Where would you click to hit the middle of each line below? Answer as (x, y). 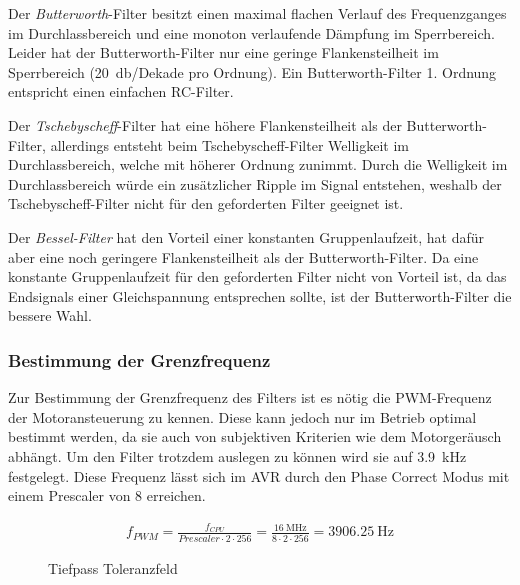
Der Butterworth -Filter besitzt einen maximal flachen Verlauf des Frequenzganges (257, 13)
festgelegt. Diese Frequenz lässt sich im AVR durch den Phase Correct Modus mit (259, 475)
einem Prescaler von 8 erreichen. (107, 495)
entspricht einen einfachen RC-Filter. (121, 91)
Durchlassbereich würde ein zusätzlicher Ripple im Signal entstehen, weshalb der (255, 183)
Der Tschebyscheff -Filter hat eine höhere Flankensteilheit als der (205, 124)
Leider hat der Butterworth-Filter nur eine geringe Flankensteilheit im (223, 52)
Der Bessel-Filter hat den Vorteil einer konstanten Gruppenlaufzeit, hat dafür (246, 236)
